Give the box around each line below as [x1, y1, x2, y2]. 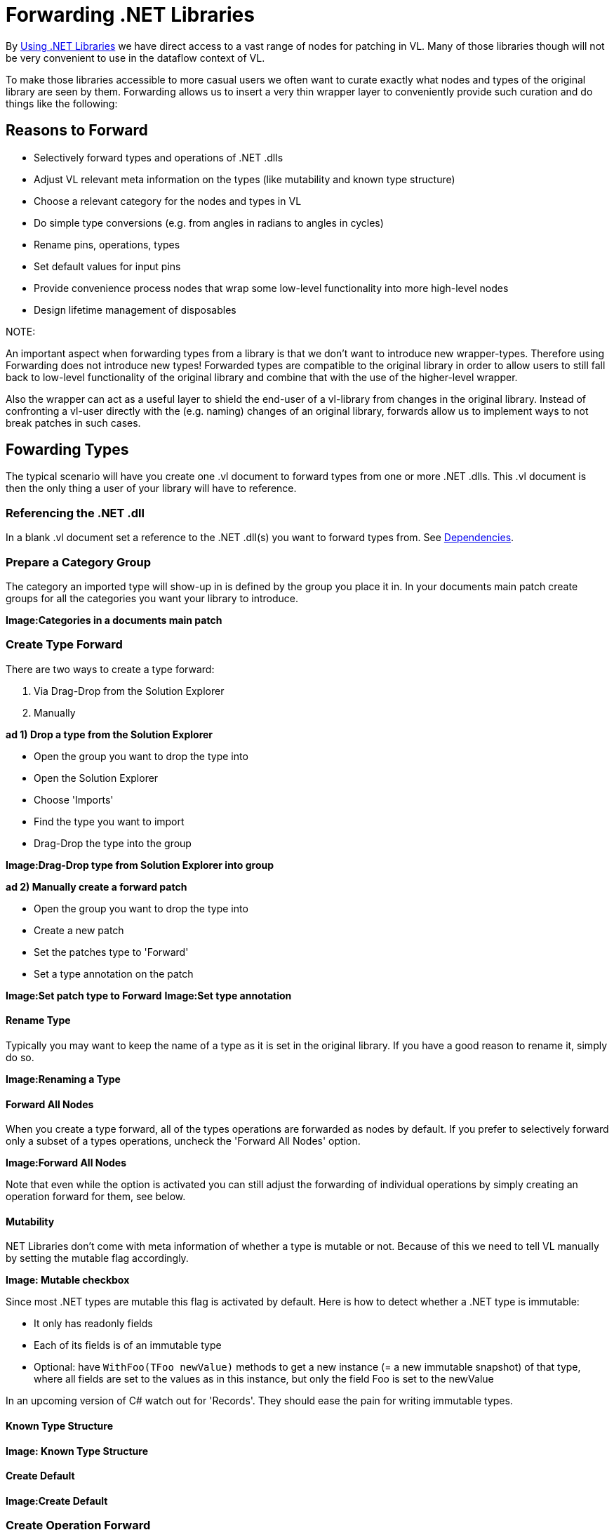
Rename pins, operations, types [34, 238, 180, 251]
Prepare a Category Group [6, 554, 152, 569]
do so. [6, 1051, 34, 1063]
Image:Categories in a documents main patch [6, 613, 222, 626]
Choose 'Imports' [34, 793, 114, 806]
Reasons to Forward [6, 121, 148, 140]
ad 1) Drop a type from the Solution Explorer [6, 728, 213, 740]
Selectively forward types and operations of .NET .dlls [34, 151, 283, 164]
